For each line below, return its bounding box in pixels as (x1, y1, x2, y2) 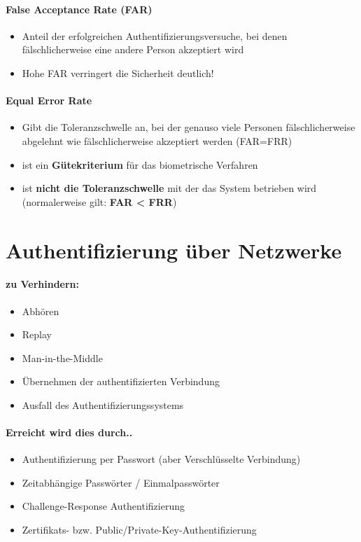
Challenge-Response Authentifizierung (22, 499, 185, 513)
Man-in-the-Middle (22, 350, 103, 365)
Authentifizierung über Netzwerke (6, 235, 342, 264)
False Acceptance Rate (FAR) (6, 1, 153, 16)
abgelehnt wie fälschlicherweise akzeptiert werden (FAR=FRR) (22, 133, 292, 148)
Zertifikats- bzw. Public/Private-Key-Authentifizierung (22, 522, 257, 537)
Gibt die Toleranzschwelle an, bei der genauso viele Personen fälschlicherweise (22, 120, 355, 134)
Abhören (22, 303, 59, 318)
